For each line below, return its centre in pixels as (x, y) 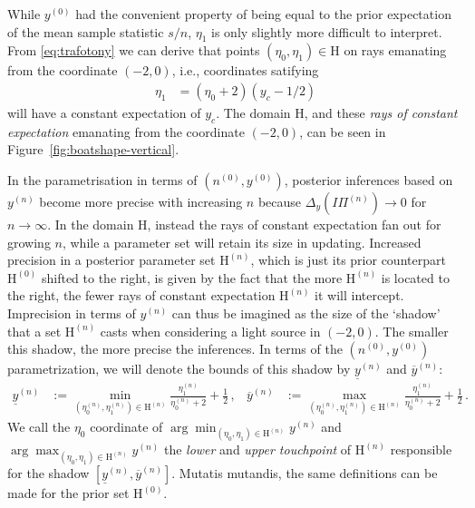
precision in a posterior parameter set (111, 260)
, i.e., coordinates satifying (245, 70)
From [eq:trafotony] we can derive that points (134, 50)
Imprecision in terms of (72, 313)
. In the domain (91, 224)
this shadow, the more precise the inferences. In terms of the (175, 349)
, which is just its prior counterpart (348, 260)
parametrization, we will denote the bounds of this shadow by (179, 369)
